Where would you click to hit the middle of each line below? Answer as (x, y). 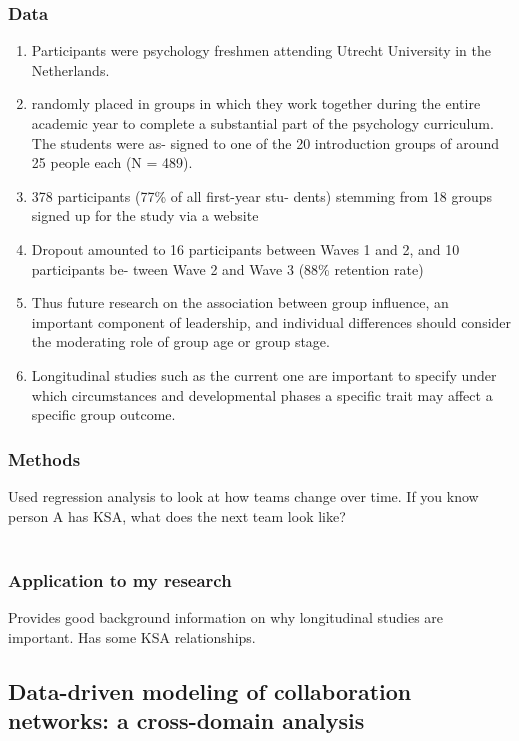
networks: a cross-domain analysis (186, 719)
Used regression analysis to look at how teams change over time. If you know (243, 495)
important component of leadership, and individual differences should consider (271, 321)
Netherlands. (70, 69)
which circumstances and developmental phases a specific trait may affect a (262, 394)
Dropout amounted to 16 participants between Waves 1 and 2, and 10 (245, 248)
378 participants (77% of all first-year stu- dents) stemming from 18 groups (262, 195)
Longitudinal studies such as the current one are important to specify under (264, 374)
